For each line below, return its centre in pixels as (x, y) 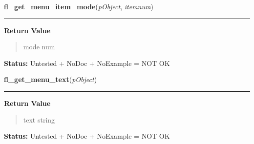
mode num (39, 47)
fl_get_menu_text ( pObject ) (51, 79)
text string (39, 119)
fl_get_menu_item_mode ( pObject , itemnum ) (79, 6)
